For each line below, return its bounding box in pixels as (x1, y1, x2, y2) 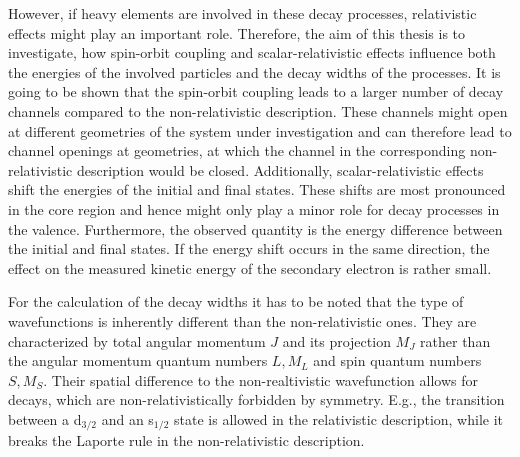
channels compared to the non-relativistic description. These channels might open (8, 100, 508, 121)
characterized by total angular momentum (8, 330, 266, 351)
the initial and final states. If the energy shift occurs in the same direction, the (8, 238, 490, 259)
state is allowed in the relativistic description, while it (174, 408, 504, 429)
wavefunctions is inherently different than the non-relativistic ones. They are (8, 310, 477, 331)
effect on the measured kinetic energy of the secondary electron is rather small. (8, 257, 492, 278)
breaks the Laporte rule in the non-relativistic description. (8, 430, 365, 451)
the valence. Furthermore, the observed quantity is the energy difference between (8, 218, 503, 239)
